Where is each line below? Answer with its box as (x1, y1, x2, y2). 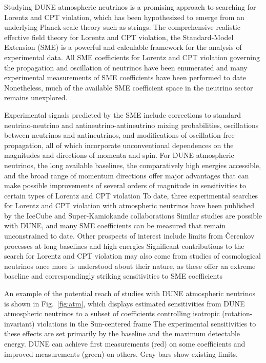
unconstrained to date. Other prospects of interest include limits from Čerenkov (4, 230, 255, 241)
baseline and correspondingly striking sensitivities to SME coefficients (4, 270, 222, 281)
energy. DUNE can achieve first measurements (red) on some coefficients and (4, 338, 245, 349)
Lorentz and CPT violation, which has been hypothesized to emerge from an (4, 11, 244, 22)
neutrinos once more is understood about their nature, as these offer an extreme (4, 260, 256, 271)
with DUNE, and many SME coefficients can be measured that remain (4, 220, 226, 231)
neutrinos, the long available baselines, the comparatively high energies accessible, (4, 159, 261, 170)
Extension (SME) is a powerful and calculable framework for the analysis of (4, 42, 242, 52)
